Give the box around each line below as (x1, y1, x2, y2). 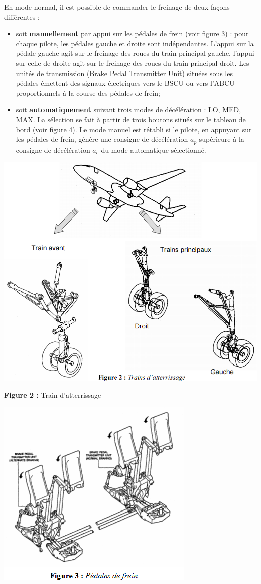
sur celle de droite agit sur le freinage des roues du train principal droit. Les (16, 57, 249, 68)
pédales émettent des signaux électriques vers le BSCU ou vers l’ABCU (16, 78, 235, 88)
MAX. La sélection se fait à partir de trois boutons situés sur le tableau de (16, 114, 246, 124)
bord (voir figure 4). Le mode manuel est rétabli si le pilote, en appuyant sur (16, 124, 252, 134)
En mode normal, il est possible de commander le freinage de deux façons (4, 2, 230, 12)
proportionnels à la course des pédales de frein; (16, 87, 160, 98)
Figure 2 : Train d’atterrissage (4, 390, 101, 400)
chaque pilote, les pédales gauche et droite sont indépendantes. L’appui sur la (16, 38, 254, 48)
